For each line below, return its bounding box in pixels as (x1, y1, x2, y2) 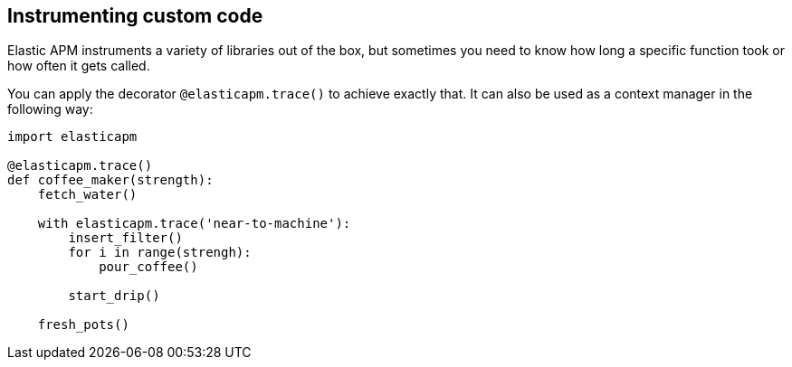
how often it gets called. (7, 58, 150, 74)
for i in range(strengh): (68, 245, 252, 260)
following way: (7, 101, 93, 118)
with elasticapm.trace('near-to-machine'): (37, 216, 351, 231)
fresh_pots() (37, 317, 129, 333)
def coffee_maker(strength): (7, 173, 214, 188)
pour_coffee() (99, 259, 198, 275)
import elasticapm (7, 129, 138, 145)
